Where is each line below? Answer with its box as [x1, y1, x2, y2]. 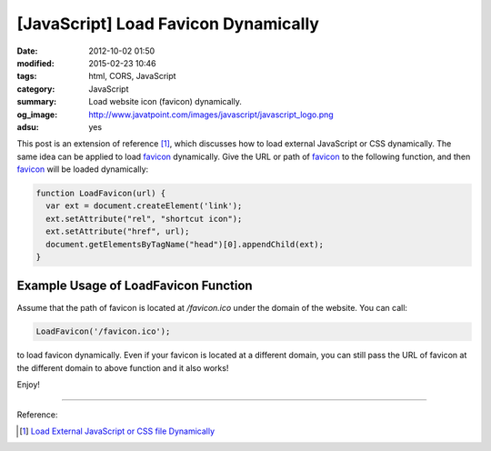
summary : [16, 96, 57, 107]
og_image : [16, 109, 58, 120]
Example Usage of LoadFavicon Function [16, 278, 254, 294]
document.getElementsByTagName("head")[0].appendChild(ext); [45, 239, 325, 249]
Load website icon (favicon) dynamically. [88, 96, 243, 107]
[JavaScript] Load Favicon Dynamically [16, 14, 320, 34]
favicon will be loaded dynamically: [16, 164, 149, 175]
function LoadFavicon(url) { [35, 188, 166, 199]
